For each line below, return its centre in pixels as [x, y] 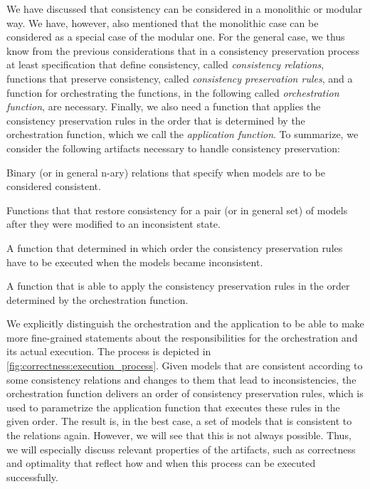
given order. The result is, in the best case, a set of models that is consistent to [179, 421]
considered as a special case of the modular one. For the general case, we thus [176, 37]
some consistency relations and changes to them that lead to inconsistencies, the [181, 379]
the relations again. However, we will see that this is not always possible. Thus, [179, 435]
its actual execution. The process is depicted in [109, 351]
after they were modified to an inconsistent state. [113, 224]
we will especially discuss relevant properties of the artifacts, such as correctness [181, 449]
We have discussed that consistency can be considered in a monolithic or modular [184, 9]
